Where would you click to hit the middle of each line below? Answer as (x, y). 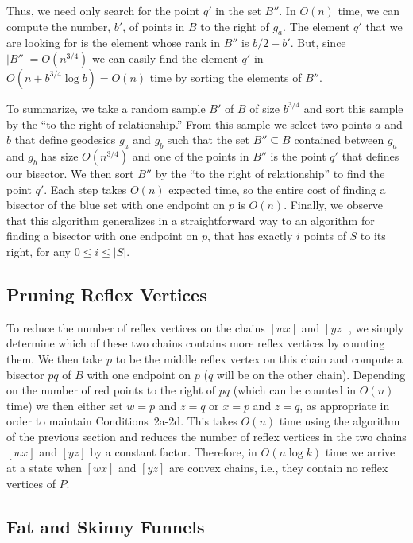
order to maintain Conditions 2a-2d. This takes (122, 421)
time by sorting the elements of (226, 77)
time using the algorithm (340, 421)
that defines (371, 155)
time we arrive (360, 452)
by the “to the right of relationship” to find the (270, 173)
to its (373, 236)
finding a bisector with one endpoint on (102, 236)
